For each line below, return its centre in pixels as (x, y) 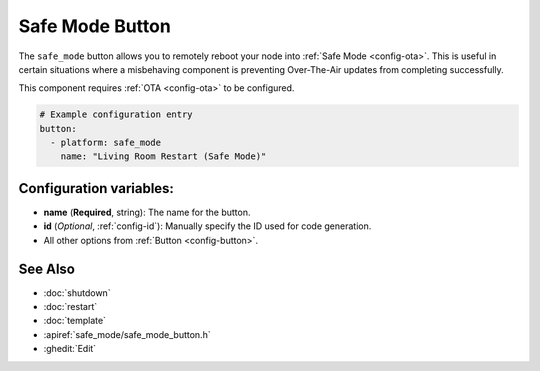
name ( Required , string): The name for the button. (147, 212)
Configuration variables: (96, 188)
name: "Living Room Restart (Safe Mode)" (163, 156)
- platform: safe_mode (106, 143)
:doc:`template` (75, 321)
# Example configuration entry (116, 114)
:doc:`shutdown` (77, 292)
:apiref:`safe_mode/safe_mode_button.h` (127, 334)
